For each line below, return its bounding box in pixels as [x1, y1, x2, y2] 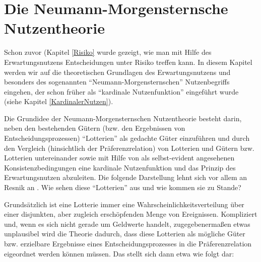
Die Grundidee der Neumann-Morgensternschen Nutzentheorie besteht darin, [4, 113, 242, 123]
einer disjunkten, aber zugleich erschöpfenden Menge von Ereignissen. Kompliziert [4, 209, 257, 219]
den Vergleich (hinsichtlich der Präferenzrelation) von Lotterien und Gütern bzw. [4, 142, 254, 153]
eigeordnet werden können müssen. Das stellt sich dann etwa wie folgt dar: [4, 248, 234, 258]
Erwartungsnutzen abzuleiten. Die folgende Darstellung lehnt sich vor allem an [4, 172, 247, 183]
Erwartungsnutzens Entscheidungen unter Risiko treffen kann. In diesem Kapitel [4, 56, 252, 67]
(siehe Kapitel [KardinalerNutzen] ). [4, 96, 113, 107]
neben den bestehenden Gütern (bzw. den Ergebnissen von [4, 123, 185, 133]
